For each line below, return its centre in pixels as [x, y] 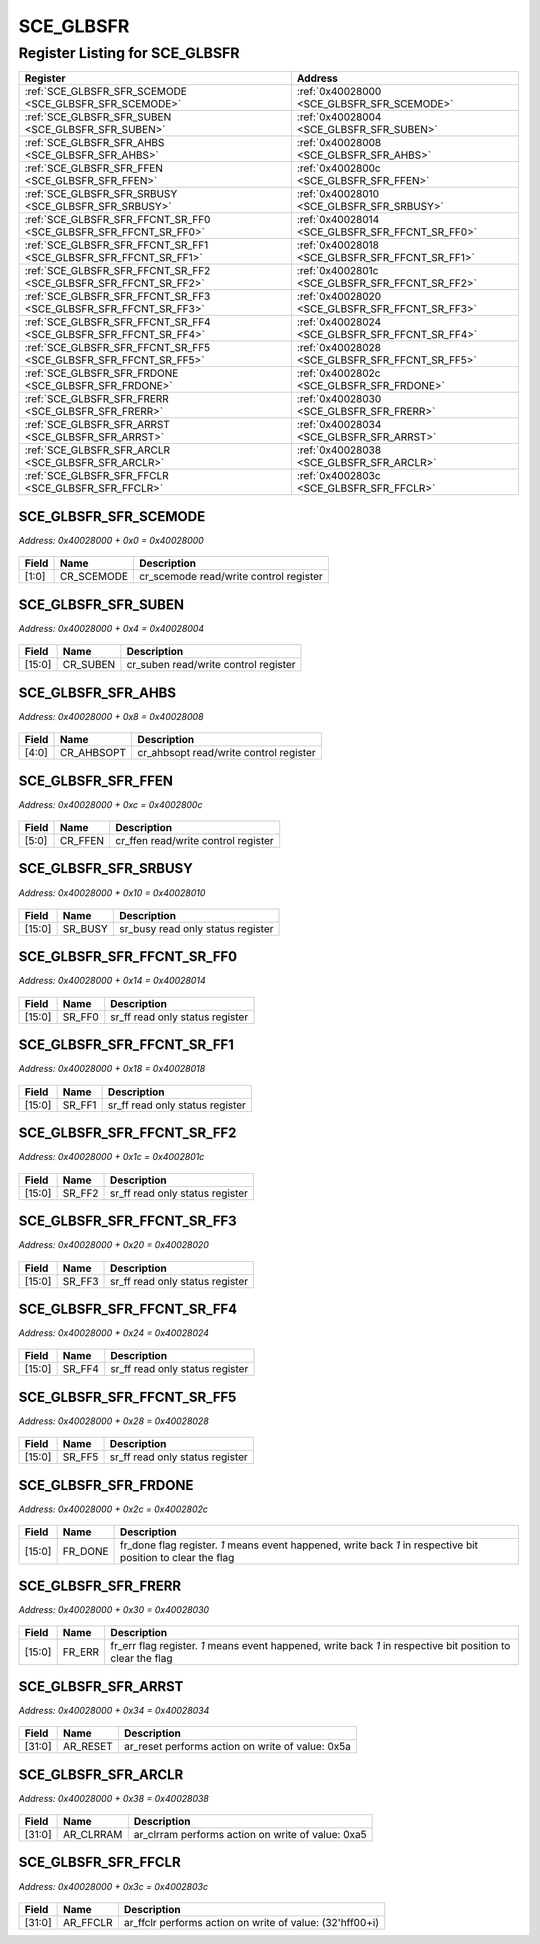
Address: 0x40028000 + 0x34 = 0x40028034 [114, 1710]
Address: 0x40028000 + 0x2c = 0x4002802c [113, 1509]
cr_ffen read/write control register [194, 841]
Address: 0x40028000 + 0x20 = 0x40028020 [114, 1245]
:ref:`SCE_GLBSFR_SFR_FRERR [96, 399]
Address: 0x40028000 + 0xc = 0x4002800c [110, 804]
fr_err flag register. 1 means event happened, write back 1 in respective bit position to [310, 1646]
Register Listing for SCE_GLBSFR [129, 53]
